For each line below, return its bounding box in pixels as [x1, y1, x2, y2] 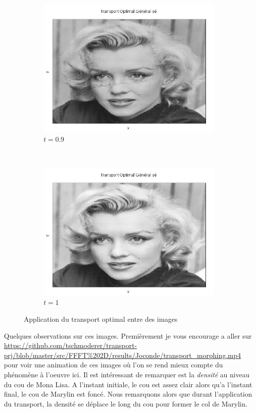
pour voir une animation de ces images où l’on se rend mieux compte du [4, 359, 223, 370]
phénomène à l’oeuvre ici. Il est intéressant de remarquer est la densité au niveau [4, 369, 250, 379]
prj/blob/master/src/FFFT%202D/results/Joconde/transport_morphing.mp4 [4, 350, 241, 360]
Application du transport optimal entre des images [24, 313, 178, 324]
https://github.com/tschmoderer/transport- [4, 340, 137, 351]
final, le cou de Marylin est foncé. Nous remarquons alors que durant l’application [4, 389, 253, 399]
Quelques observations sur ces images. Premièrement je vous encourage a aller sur [4, 330, 252, 341]
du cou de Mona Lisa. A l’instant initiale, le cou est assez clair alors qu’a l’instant [4, 379, 253, 389]
